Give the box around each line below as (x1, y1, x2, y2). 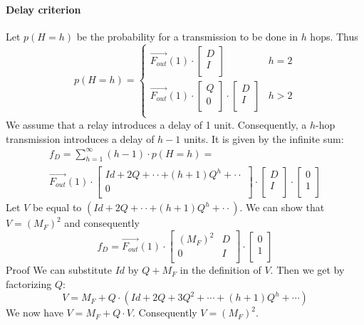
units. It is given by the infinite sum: (183, 131, 344, 146)
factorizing (6, 276, 52, 291)
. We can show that (239, 200, 325, 215)
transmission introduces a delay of (6, 131, 155, 146)
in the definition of (180, 262, 261, 277)
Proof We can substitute (6, 262, 112, 277)
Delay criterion (6, 1, 81, 16)
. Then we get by (270, 262, 345, 277)
